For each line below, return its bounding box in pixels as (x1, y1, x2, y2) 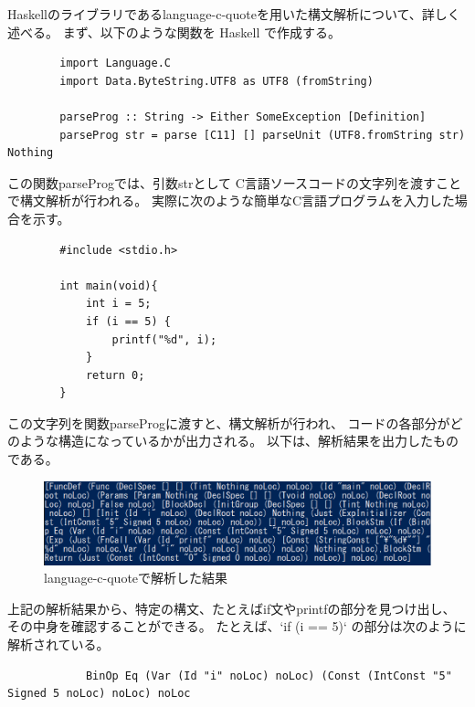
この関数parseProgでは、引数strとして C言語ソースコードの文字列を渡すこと (7, 173, 462, 192)
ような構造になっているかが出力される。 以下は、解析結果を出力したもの (19, 431, 459, 450)
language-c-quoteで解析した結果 (44, 568, 228, 587)
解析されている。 (7, 635, 110, 654)
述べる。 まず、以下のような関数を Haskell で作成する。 (7, 22, 342, 41)
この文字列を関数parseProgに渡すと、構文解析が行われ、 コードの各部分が (7, 413, 450, 432)
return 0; (85, 368, 145, 382)
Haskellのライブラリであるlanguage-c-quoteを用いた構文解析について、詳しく (7, 5, 460, 23)
